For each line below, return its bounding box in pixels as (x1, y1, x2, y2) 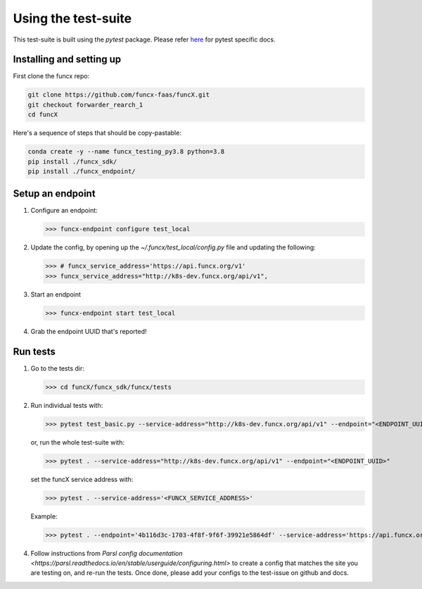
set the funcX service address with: (30, 475, 134, 483)
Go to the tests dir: (30, 364, 84, 373)
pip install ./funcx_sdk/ (27, 157, 117, 166)
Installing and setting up (13, 54, 122, 66)
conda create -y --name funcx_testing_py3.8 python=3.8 (27, 148, 225, 156)
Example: (30, 512, 58, 521)
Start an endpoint (30, 290, 81, 299)
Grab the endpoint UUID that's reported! (30, 327, 147, 335)
